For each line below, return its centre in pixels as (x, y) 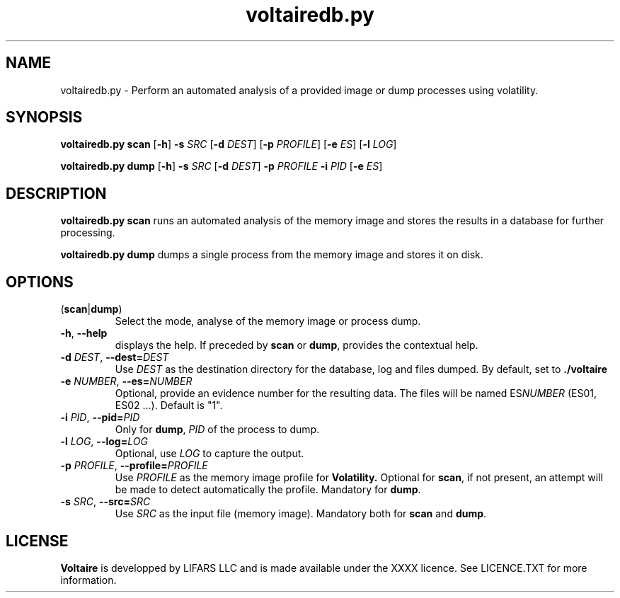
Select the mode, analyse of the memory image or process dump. (268, 321)
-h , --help (84, 333)
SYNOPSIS (44, 117)
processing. (88, 233)
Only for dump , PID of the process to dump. (217, 430)
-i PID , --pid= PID (100, 418)
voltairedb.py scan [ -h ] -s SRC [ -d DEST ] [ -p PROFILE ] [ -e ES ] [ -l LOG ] (229, 144)
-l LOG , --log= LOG (104, 442)
